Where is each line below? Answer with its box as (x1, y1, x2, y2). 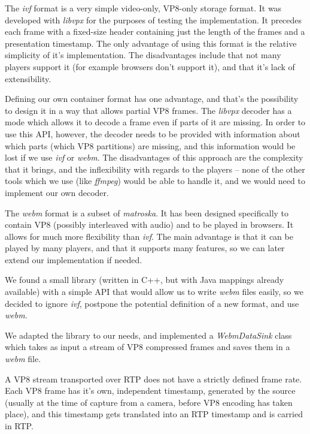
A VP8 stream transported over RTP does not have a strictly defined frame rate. (5, 372, 302, 385)
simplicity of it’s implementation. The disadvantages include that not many (5, 49, 281, 61)
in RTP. (5, 420, 34, 432)
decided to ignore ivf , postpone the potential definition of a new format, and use (5, 297, 299, 309)
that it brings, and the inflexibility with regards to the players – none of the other (5, 162, 305, 175)
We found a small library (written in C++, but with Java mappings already (5, 273, 284, 286)
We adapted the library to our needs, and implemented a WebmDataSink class (5, 328, 292, 341)
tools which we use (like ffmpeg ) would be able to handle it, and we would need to (5, 174, 305, 187)
